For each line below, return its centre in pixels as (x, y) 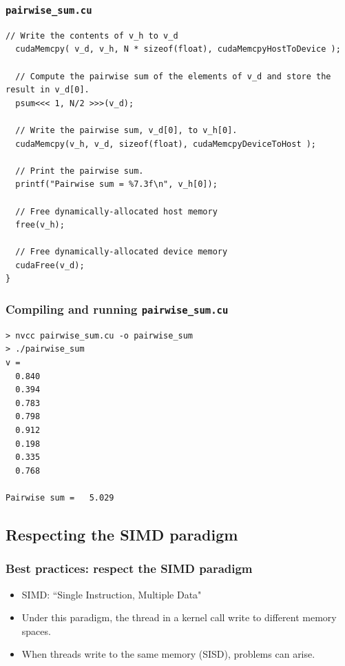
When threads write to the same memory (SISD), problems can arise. (168, 654)
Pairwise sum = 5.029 (60, 497)
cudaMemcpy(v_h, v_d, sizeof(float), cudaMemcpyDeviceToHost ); (166, 144)
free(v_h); (40, 225)
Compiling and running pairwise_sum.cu (117, 309)
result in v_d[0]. (48, 90)
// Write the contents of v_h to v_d (92, 36)
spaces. (36, 630)
